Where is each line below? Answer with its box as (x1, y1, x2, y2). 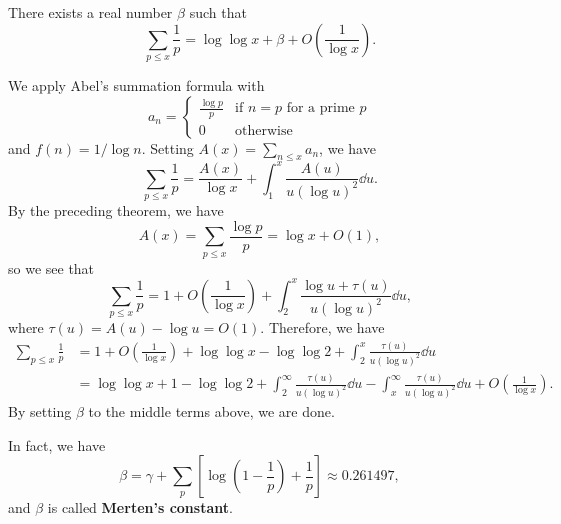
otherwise (235, 124, 293, 139)
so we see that (8, 257, 95, 278)
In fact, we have (8, 434, 106, 455)
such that (189, 2, 247, 22)
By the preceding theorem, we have (8, 200, 224, 221)
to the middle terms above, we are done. (88, 400, 335, 421)
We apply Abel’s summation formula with (8, 74, 265, 95)
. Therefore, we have (260, 316, 385, 337)
